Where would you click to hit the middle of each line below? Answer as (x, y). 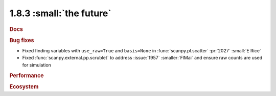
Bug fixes (22, 40)
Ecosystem (24, 86)
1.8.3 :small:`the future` (61, 13)
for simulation (37, 65)
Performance (27, 75)
